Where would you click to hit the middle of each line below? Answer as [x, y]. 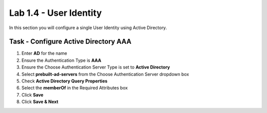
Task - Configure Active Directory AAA [70, 42]
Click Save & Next [40, 102]
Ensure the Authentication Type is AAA [61, 60]
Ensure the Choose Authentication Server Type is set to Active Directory [96, 67]
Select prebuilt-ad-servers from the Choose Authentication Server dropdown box [105, 74]
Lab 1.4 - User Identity [56, 13]
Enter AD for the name [44, 53]
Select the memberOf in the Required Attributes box [75, 88]
